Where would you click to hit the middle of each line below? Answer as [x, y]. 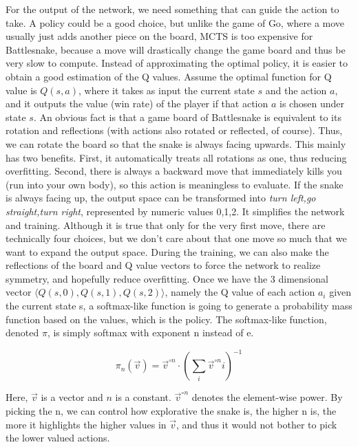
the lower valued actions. [58, 438]
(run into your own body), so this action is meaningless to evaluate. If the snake [175, 184]
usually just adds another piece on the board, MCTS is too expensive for [159, 36]
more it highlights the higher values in [86, 424]
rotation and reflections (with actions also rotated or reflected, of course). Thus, [174, 130]
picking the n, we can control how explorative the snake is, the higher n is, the [171, 410]
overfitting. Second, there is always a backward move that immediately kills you [174, 171]
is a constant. [143, 397]
